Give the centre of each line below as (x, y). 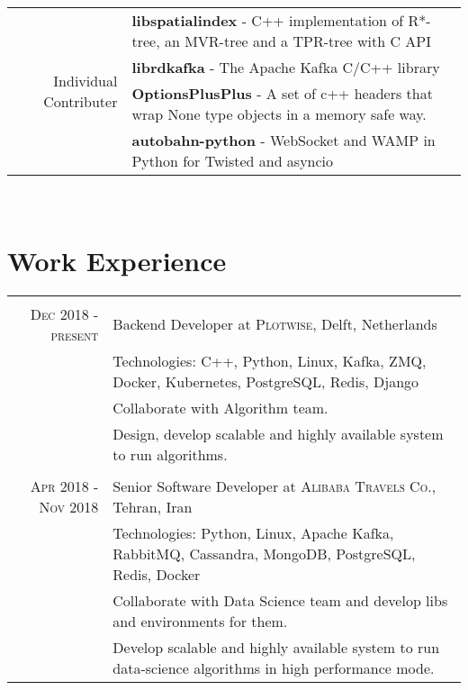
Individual (85, 80)
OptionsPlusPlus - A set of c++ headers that (282, 93)
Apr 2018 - (64, 486)
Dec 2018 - (64, 313)
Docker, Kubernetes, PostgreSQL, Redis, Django (266, 381)
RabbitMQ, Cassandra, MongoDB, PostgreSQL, (264, 553)
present (75, 334)
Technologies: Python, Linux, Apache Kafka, (253, 532)
